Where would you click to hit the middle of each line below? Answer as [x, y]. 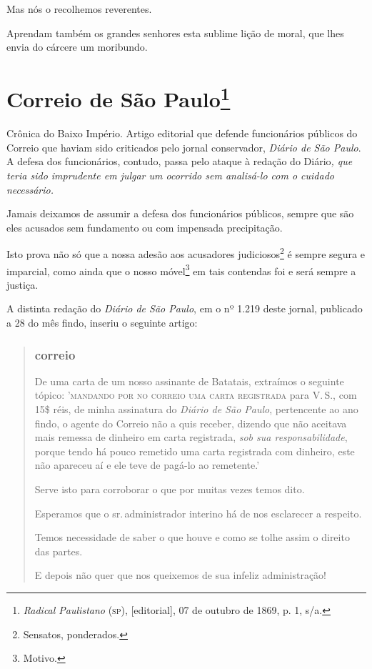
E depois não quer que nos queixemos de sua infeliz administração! [181, 575]
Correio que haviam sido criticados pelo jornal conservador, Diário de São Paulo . [184, 147]
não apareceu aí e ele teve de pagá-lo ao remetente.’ [147, 465]
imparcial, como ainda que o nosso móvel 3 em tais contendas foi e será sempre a [181, 269]
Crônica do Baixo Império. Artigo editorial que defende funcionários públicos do [182, 133]
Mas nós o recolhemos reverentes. [79, 9]
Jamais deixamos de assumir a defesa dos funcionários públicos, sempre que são [180, 213]
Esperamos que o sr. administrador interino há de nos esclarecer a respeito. [198, 513]
